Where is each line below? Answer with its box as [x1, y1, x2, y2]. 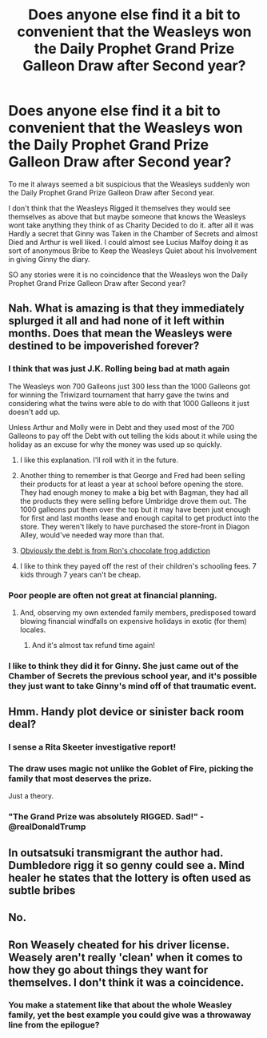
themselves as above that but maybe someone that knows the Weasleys [8, 211, 246, 221]
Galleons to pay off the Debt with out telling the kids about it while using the [8, 431, 258, 441]
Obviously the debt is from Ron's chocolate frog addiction [19, 545, 210, 555]
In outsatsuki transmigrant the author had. [8, 846, 224, 859]
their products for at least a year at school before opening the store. [19, 479, 244, 489]
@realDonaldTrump [8, 821, 86, 832]
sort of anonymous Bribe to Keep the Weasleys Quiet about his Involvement [8, 246, 257, 255]
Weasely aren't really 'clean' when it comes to [8, 951, 243, 964]
